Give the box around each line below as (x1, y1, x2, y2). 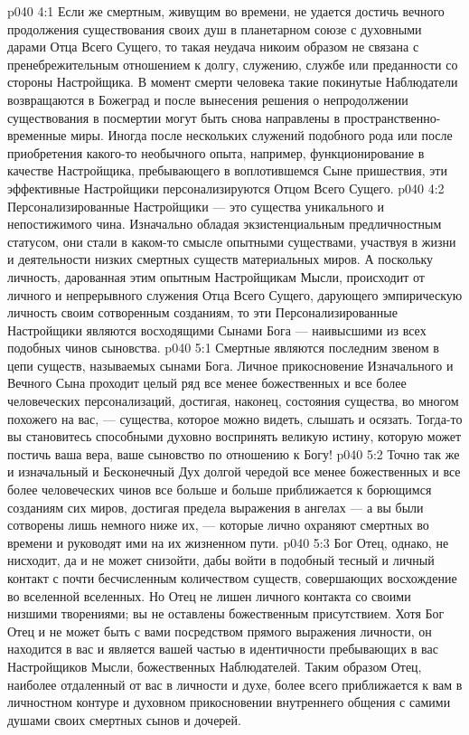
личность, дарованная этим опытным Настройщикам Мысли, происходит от (7, 267, 425, 286)
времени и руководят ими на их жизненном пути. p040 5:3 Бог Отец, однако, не (7, 532, 449, 551)
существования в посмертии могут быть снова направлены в (7, 108, 341, 127)
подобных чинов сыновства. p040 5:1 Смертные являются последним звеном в (7, 338, 439, 357)
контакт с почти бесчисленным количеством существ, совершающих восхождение (7, 569, 457, 587)
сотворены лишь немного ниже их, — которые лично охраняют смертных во (7, 515, 429, 534)
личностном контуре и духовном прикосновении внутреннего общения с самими (7, 693, 451, 711)
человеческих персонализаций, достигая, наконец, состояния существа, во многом (7, 391, 459, 410)
